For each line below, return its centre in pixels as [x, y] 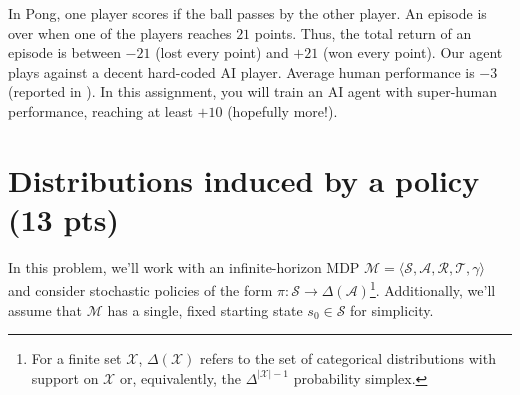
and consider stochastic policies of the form [140, 290]
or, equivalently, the [180, 377]
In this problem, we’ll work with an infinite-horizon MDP [184, 266]
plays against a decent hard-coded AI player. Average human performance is [241, 71]
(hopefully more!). [282, 110]
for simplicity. [392, 309]
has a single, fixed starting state [205, 309]
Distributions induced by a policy [244, 179]
